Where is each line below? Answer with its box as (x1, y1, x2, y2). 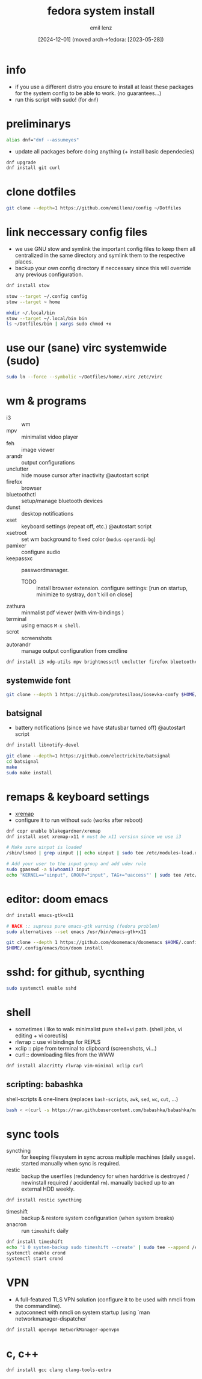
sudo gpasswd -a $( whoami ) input (6, 866, 90, 873)
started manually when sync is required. (21, 1160, 121, 1167)
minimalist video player (21, 433, 79, 440)
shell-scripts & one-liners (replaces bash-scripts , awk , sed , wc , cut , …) (6, 1095, 179, 1102)
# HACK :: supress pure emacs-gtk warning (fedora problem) (6, 923, 161, 929)
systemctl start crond (6, 1256, 63, 1262)
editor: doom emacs (6, 892, 109, 906)
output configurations (21, 459, 75, 466)
